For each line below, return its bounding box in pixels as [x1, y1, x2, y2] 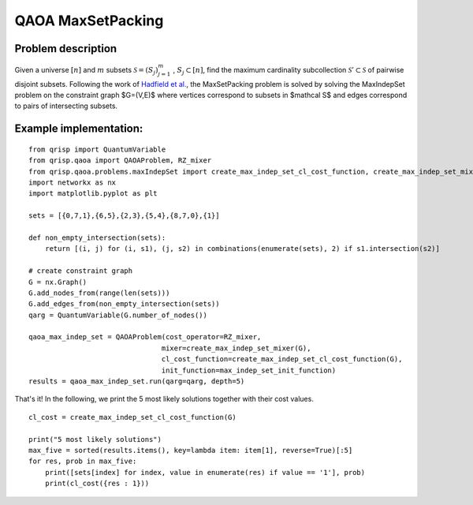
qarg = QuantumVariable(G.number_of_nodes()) [28, 310, 208, 320]
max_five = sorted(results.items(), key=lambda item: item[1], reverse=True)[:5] [28, 446, 353, 454]
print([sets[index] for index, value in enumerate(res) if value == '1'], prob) [44, 468, 366, 477]
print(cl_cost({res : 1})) [44, 479, 150, 488]
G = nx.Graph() [28, 277, 88, 286]
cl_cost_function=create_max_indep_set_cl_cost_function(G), [161, 355, 403, 364]
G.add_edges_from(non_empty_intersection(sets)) [28, 300, 220, 309]
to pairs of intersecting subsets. [14, 101, 118, 110]
